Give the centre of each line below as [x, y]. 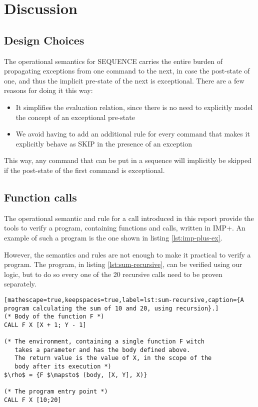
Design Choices [44, 40]
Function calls [40, 197]
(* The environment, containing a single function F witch [104, 342]
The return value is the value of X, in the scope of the [113, 358]
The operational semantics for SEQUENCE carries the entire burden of [113, 61]
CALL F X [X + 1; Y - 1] [45, 325]
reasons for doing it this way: [48, 90]
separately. [20, 284]
